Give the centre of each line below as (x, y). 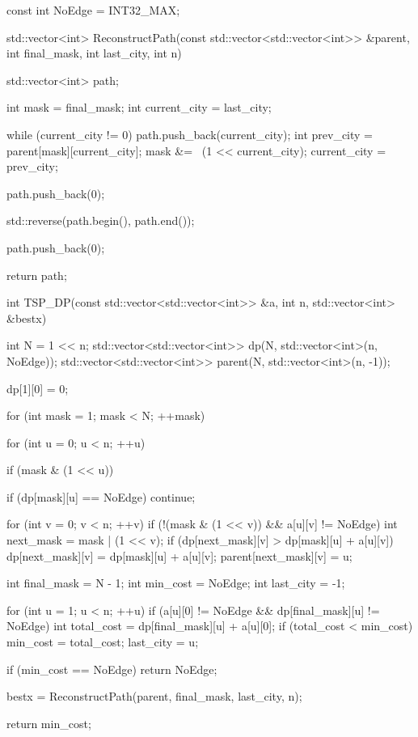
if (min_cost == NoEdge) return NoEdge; (112, 669)
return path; (37, 275)
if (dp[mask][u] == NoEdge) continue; (101, 496)
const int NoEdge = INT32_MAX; (93, 10)
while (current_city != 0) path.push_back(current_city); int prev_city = (190, 134)
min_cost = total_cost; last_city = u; (103, 642)
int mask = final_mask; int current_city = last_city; (139, 107)
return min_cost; (49, 723)
